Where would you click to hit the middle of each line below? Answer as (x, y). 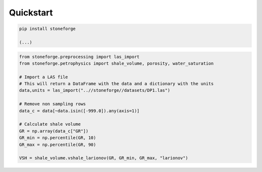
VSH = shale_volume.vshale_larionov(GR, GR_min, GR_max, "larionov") (104, 158)
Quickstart (31, 13)
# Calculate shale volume (50, 124)
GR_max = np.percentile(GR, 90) (58, 144)
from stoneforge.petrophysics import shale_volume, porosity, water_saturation (116, 63)
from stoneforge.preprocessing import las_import (79, 57)
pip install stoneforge (48, 29)
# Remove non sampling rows (52, 104)
